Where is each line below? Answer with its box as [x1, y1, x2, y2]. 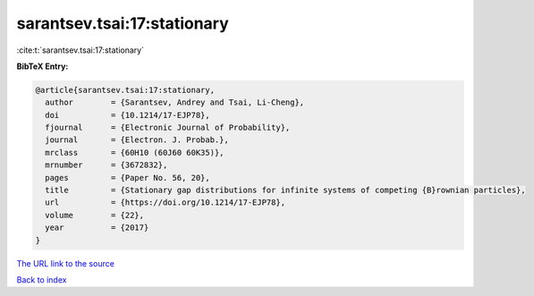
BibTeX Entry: [16, 61, 69, 72]
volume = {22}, [45, 210, 145, 220]
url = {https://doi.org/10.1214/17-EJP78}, [45, 198, 286, 207]
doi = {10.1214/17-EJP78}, [45, 110, 210, 120]
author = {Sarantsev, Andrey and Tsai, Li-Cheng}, [45, 97, 305, 107]
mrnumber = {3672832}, [45, 160, 168, 170]
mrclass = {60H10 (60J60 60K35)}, [45, 148, 225, 157]
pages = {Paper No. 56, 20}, [45, 173, 210, 182]
